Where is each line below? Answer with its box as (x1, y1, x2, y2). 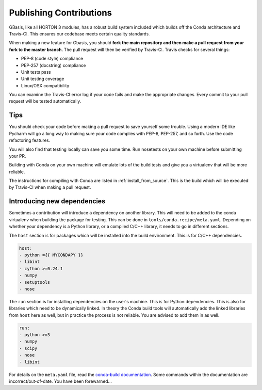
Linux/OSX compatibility (21, 82, 70, 88)
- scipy (19, 345, 37, 351)
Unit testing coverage (21, 76, 65, 82)
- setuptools (19, 279, 50, 285)
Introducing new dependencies (9, 197, 106, 206)
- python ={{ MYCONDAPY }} (19, 252, 83, 258)
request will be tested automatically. (9, 98, 81, 104)
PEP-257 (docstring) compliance (21, 62, 86, 68)
